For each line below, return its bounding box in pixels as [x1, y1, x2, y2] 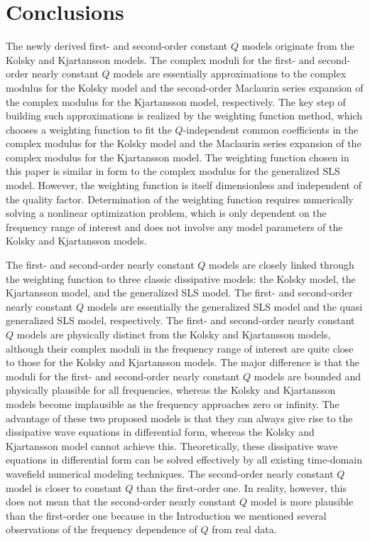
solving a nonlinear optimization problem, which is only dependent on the [6, 205, 327, 220]
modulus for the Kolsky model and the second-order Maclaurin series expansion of [6, 80, 364, 95]
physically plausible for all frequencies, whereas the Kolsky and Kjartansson [6, 382, 336, 397]
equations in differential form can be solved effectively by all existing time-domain [6, 452, 362, 467]
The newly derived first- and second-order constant [6, 38, 228, 53]
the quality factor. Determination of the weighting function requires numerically [6, 191, 354, 206]
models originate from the [241, 38, 354, 53]
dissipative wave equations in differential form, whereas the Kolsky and [6, 424, 315, 439]
